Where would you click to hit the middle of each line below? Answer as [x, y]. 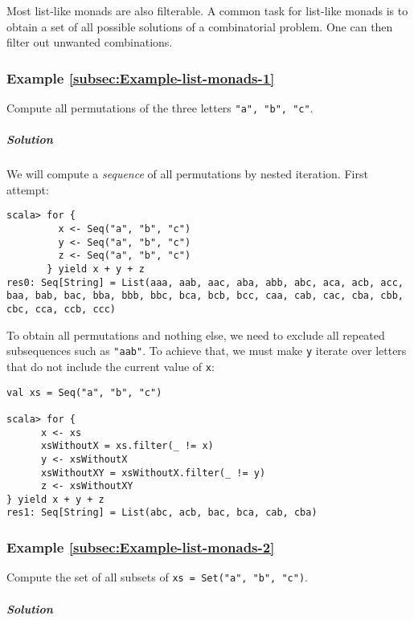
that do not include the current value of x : [111, 366]
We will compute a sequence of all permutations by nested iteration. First [187, 174]
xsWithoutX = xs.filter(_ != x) [127, 446]
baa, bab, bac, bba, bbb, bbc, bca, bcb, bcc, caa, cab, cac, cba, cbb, [205, 296]
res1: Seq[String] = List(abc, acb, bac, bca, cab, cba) [162, 513]
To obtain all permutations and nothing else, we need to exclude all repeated [196, 334]
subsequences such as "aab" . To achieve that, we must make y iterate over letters [207, 351]
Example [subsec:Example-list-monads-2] [141, 547]
